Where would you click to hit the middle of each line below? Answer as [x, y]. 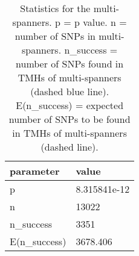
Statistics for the [55, 8]
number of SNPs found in [70, 64]
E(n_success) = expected [70, 105]
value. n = [105, 22]
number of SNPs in [55, 36]
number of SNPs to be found [69, 119]
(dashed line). [69, 147]
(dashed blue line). [70, 91]
